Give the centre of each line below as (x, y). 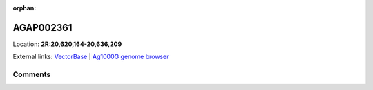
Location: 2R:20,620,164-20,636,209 (67, 44)
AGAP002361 (42, 27)
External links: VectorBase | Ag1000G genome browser (91, 57)
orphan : (25, 8)
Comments (32, 74)
